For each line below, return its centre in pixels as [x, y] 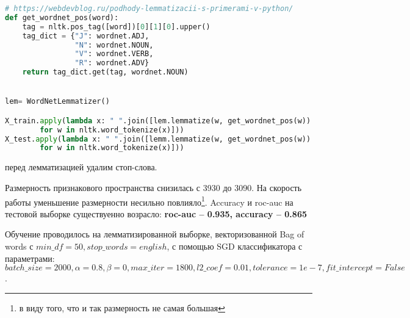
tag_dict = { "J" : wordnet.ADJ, [86, 36]
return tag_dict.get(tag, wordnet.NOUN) [105, 72]
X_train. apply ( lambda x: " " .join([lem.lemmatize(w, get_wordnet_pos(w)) [158, 121]
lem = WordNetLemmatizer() [57, 102]
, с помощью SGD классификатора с [235, 246]
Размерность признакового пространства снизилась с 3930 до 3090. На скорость [153, 187]
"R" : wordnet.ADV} [112, 63]
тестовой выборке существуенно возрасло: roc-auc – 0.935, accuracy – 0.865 [156, 213]
